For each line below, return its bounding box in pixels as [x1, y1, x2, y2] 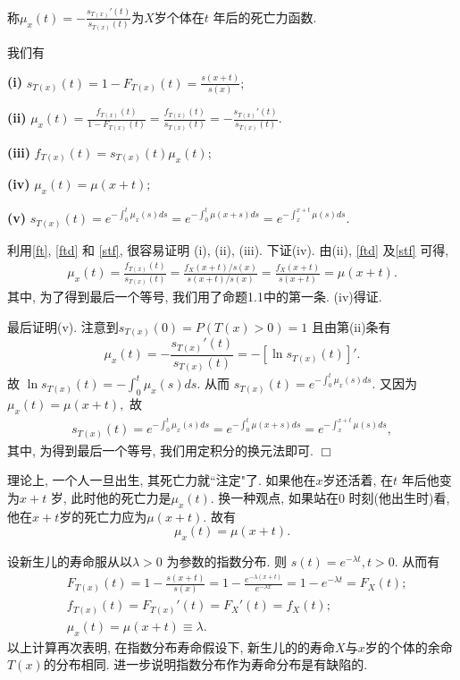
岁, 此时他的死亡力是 [50, 488, 171, 506]
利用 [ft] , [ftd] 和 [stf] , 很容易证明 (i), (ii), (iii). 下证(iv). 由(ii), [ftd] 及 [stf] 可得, [7, 240, 449, 259]
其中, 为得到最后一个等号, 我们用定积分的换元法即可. [7, 440, 314, 459]
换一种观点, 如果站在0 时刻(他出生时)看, [218, 488, 450, 506]
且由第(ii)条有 [311, 317, 391, 336]
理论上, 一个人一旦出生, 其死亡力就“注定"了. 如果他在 [7, 471, 316, 489]
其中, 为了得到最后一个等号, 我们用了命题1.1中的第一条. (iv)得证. [7, 287, 382, 306]
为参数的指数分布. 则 [166, 551, 288, 570]
